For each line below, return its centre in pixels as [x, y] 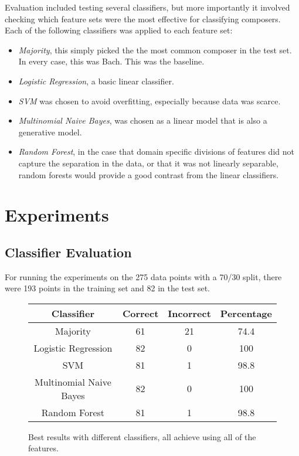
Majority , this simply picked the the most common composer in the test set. [155, 50]
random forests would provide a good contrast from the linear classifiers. [149, 174]
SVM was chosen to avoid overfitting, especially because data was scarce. [149, 101]
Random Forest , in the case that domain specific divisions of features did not [156, 152]
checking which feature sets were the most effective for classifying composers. [143, 18]
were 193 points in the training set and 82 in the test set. [107, 288]
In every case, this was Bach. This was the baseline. [111, 61]
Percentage [246, 313]
